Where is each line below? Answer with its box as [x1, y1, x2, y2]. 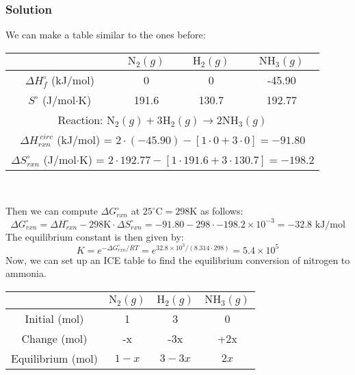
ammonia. [5, 266, 47, 280]
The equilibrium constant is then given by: [5, 229, 184, 243]
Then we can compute [5, 204, 98, 218]
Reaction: [57, 111, 103, 128]
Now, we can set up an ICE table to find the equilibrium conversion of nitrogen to [5, 252, 350, 267]
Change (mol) [21, 330, 88, 346]
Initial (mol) [25, 310, 84, 326]
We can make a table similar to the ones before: [5, 27, 206, 42]
